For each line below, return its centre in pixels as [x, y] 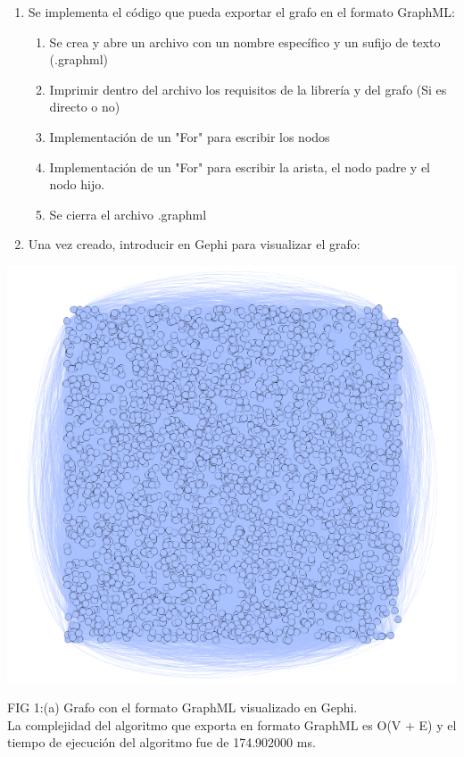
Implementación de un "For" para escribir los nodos [190, 136]
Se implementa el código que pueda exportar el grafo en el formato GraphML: [241, 12]
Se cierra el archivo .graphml [128, 214]
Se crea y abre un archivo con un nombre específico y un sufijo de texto [245, 42]
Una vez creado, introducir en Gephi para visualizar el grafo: [194, 244]
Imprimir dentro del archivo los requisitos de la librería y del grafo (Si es [248, 89]
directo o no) [85, 107]
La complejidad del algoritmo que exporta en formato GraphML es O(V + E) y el [232, 724]
